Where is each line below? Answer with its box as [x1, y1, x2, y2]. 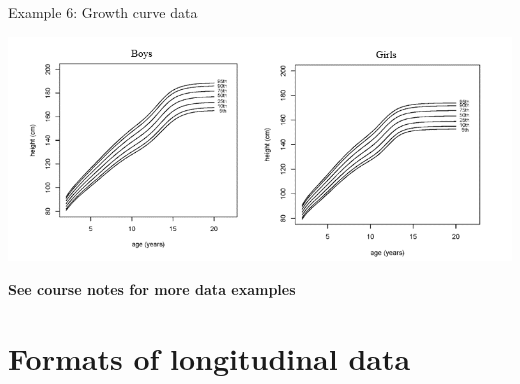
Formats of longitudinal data [8, 337, 411, 378]
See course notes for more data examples [8, 279, 296, 300]
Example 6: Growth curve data [8, 2, 198, 22]
